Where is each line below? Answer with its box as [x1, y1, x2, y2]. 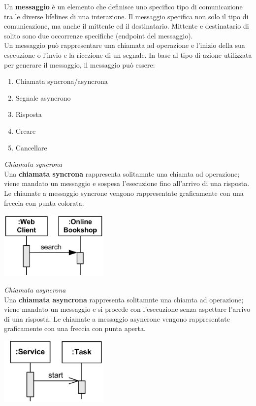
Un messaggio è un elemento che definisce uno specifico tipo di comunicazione [4, 1, 243, 11]
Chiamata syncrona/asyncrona [15, 76, 108, 86]
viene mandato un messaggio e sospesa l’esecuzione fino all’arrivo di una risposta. [4, 178, 250, 188]
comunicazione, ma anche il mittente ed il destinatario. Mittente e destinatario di [4, 21, 249, 31]
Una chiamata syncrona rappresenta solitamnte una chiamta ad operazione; [4, 168, 240, 179]
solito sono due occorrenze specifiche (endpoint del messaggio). [4, 30, 193, 40]
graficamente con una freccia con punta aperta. [4, 323, 146, 333]
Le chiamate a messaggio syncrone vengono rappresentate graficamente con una [4, 187, 244, 198]
